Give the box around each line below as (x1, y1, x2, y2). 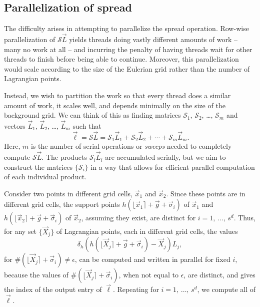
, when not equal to (118, 269, 179, 280)
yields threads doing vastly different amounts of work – (69, 34, 238, 45)
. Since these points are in (166, 188, 245, 198)
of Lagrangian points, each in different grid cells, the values (56, 226, 238, 236)
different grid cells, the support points (4, 199, 120, 209)
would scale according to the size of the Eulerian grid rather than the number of (4, 63, 250, 74)
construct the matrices (4, 161, 73, 172)
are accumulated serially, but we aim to (105, 152, 226, 162)
